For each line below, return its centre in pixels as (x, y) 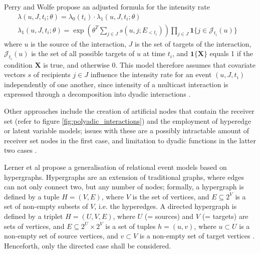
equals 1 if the (231, 53)
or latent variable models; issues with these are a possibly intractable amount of (127, 131)
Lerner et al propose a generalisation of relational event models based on (115, 167)
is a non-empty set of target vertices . (197, 236)
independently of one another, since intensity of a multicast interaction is (116, 84)
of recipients (52, 74)
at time (154, 53)
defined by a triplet (34, 216)
